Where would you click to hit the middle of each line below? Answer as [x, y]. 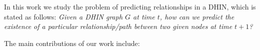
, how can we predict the [197, 16]
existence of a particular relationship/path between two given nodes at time [118, 26]
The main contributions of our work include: [72, 43]
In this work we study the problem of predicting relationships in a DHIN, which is [130, 6]
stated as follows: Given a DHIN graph [63, 16]
